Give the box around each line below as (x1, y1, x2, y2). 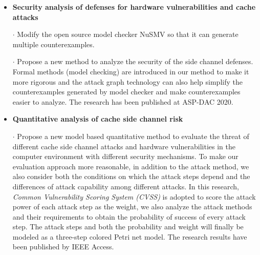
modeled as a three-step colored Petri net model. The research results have (12, 231, 247, 242)
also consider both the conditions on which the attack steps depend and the (12, 171, 250, 182)
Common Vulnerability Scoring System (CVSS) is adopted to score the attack (12, 191, 256, 202)
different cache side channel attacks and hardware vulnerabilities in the (12, 141, 235, 151)
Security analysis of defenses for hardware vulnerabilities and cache (12, 2, 256, 12)
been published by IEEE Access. (12, 241, 114, 252)
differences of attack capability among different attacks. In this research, (12, 181, 239, 191)
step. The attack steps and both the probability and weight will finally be (12, 221, 244, 232)
